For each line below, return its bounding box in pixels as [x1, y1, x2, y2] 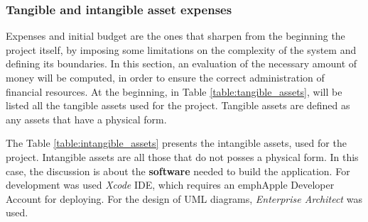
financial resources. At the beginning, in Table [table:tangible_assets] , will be [6, 84, 342, 99]
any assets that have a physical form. [6, 111, 167, 126]
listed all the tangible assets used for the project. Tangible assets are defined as [6, 98, 350, 113]
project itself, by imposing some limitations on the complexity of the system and [6, 42, 357, 57]
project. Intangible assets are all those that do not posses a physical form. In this [6, 149, 359, 164]
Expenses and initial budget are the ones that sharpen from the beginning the [6, 28, 345, 43]
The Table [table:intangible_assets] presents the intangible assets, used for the [6, 135, 347, 150]
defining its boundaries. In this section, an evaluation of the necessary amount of [6, 56, 357, 71]
